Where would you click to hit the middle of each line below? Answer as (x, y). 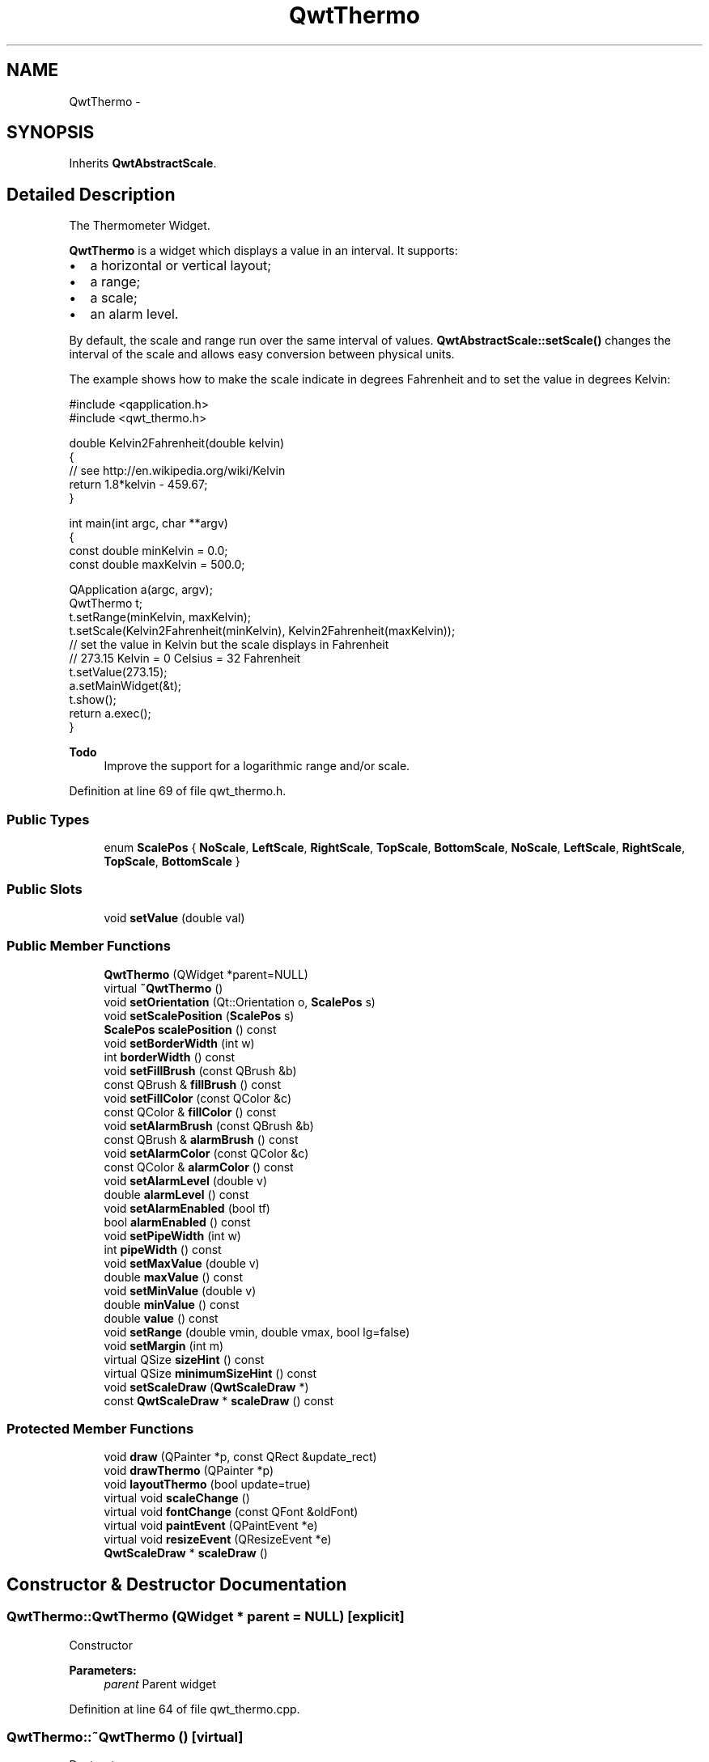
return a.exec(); (110, 714)
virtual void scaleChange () (177, 1498)
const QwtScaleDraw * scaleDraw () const (219, 1400)
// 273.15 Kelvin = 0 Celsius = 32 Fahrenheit (185, 659)
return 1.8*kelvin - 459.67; (138, 485)
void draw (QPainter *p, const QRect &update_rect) (240, 1457)
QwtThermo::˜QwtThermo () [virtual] (125, 1737)
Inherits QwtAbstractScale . (143, 163)
